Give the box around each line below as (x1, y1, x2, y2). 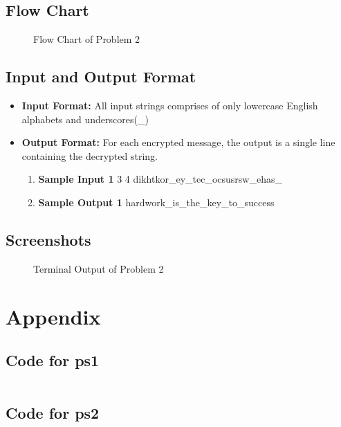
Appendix (6, 302, 101, 330)
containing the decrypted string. (21, 148, 158, 163)
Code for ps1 (6, 349, 100, 371)
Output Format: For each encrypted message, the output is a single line (21, 135, 335, 149)
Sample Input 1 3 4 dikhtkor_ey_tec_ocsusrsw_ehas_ (38, 172, 282, 186)
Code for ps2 (6, 402, 100, 424)
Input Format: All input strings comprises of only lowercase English (21, 98, 318, 112)
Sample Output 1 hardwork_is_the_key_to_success (38, 194, 275, 209)
